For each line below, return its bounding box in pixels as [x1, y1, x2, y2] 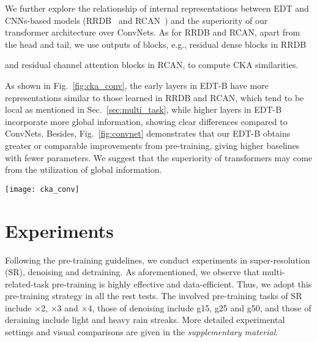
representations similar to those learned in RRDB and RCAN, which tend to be [5, 91, 304, 104]
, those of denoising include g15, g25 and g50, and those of [92, 301, 311, 314]
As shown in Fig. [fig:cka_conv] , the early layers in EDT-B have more [5, 78, 269, 91]
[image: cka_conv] [5, 184, 80, 194]
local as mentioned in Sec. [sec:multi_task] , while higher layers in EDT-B [5, 103, 282, 116]
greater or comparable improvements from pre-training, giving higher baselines [5, 139, 300, 151]
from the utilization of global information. [5, 163, 162, 176]
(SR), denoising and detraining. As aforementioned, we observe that [5, 265, 259, 278]
